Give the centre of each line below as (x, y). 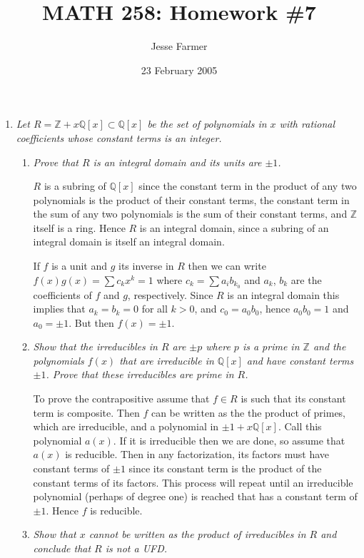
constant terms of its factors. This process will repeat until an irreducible (193, 482)
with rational (307, 124)
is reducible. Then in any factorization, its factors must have (197, 454)
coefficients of (62, 294)
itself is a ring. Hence (79, 227)
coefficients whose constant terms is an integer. (119, 137)
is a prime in (271, 346)
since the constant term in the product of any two (248, 186)
